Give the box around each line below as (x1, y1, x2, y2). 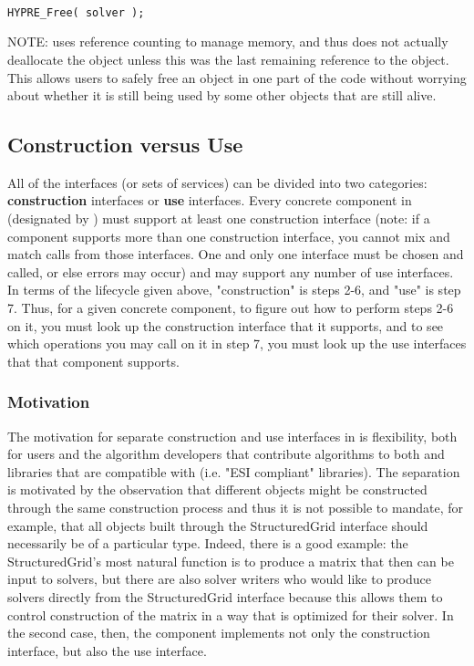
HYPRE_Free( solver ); (7, 5, 145, 19)
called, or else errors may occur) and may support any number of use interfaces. (7, 262, 454, 281)
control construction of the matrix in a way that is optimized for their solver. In (7, 605, 454, 624)
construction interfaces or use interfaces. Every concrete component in (7, 191, 412, 210)
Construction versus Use (7, 130, 243, 159)
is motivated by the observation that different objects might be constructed (7, 480, 428, 499)
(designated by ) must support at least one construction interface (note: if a (7, 209, 430, 228)
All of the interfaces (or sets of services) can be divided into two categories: (7, 172, 428, 192)
